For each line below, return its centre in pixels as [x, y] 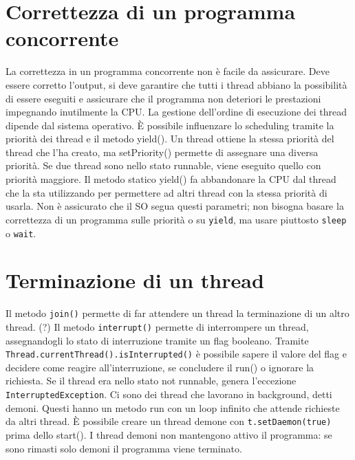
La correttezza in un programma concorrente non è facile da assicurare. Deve [168, 71]
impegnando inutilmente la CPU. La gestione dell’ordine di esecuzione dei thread [176, 112]
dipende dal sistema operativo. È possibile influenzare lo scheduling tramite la [170, 125]
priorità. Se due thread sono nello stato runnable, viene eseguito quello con [163, 165]
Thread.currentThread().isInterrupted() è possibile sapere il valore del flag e [176, 354]
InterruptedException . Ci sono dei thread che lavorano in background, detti [169, 394]
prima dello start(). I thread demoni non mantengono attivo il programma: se [169, 434]
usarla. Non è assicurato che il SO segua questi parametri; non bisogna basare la [175, 206]
